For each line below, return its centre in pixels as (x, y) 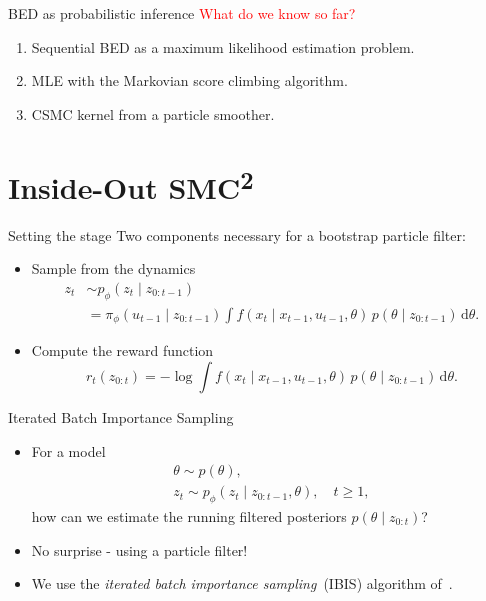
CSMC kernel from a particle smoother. (153, 113)
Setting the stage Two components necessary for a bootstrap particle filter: (237, 234)
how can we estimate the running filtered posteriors (189, 515)
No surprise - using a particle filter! (139, 549)
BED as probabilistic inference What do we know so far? (182, 13)
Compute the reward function (122, 350)
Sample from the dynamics (113, 268)
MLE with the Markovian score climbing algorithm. (189, 80)
